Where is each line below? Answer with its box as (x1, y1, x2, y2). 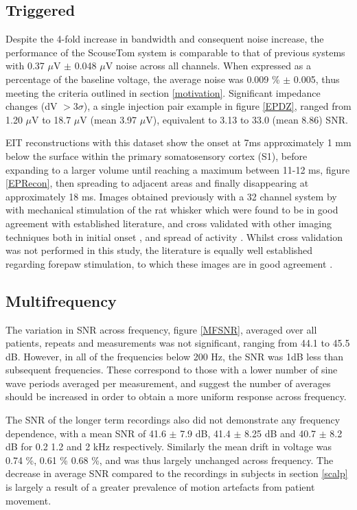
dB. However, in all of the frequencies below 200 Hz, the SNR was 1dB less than (5, 349, 344, 363)
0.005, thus (293, 71, 340, 86)
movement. (5, 493, 51, 507)
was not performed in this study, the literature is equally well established (5, 243, 313, 257)
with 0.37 (5, 58, 45, 73)
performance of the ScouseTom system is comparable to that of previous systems (5, 45, 345, 59)
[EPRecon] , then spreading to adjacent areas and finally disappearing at (5, 176, 309, 190)
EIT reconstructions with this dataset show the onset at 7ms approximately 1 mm (5, 135, 352, 150)
